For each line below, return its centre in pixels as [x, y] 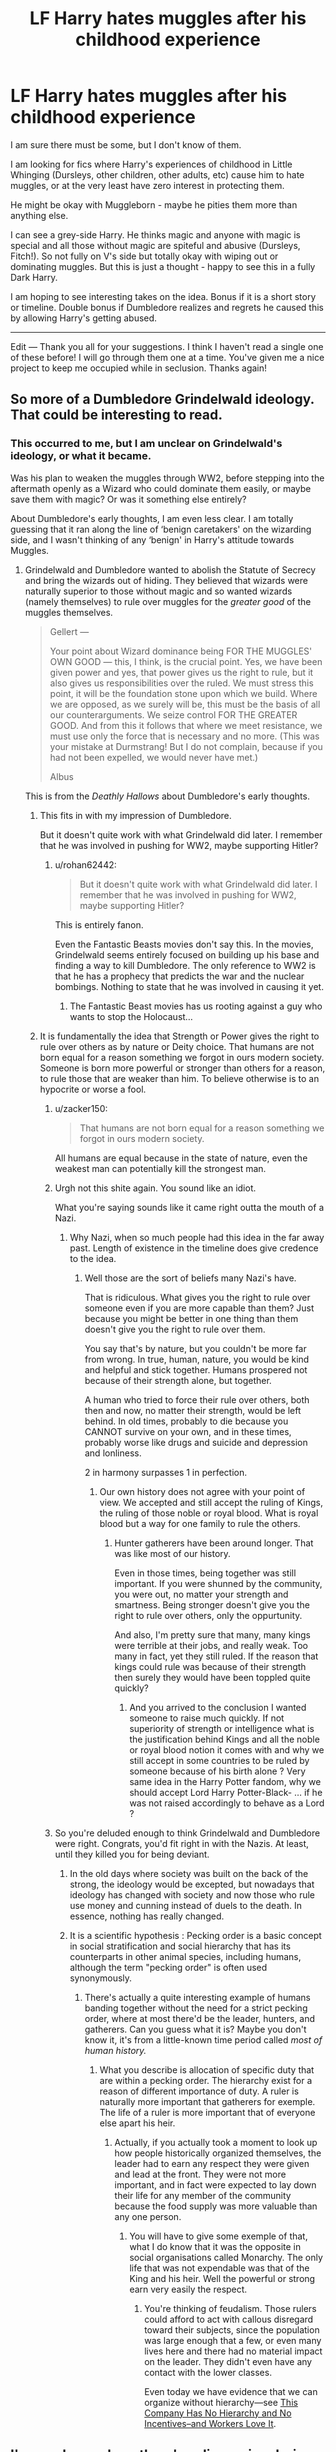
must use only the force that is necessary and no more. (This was [184, 736]
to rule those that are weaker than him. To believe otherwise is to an [179, 1078]
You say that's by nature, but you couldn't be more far [195, 1348]
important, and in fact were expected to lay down [215, 2184]
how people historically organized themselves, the [218, 2153]
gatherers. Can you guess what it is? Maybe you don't [195, 2029]
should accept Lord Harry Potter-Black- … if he [226, 1792]
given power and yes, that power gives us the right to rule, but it [181, 672]
